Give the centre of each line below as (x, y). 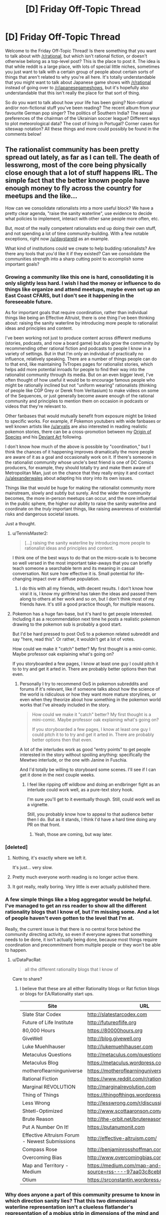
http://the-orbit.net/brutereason (124, 1119)
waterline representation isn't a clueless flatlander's (69, 1207)
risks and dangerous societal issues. (42, 514)
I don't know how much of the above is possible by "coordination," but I (78, 446)
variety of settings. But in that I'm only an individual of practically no (74, 354)
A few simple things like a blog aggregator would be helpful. (79, 899)
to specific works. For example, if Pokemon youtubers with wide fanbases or (83, 421)
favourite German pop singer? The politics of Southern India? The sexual (79, 113)
